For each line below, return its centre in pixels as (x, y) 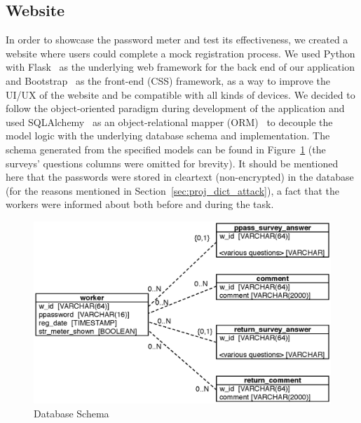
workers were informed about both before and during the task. (140, 204)
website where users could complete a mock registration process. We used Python (180, 53)
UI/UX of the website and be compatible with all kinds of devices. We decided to (180, 94)
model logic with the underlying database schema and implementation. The (168, 136)
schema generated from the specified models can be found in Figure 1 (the (166, 149)
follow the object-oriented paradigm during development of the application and (175, 108)
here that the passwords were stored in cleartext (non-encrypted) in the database (180, 177)
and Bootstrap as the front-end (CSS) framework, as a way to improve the (168, 80)
